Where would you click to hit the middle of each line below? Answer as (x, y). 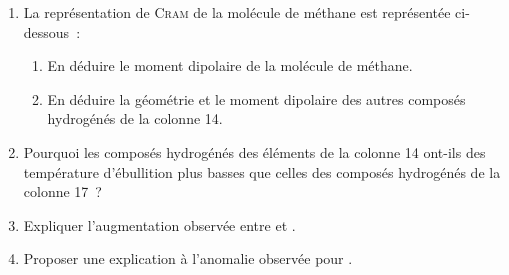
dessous (46, 31)
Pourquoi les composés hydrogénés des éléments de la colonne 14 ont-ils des (254, 151)
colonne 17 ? (62, 191)
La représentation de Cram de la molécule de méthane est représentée (237, 12)
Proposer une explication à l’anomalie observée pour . (188, 258)
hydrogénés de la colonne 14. (135, 118)
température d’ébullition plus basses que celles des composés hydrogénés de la (262, 171)
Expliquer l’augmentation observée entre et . (159, 224)
